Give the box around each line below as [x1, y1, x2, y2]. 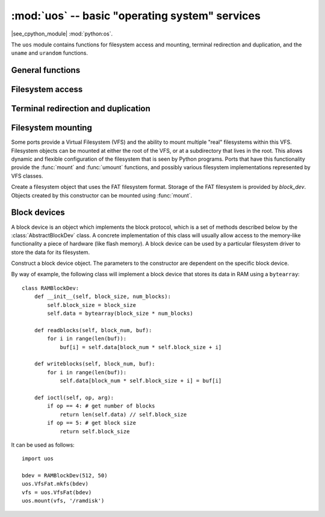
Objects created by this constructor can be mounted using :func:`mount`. [11, 191, 193, 199]
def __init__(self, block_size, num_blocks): [34, 293, 172, 300]
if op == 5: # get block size [47, 419, 137, 427]
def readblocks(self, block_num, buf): [34, 327, 152, 333]
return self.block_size [60, 428, 130, 435]
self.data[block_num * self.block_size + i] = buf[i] [60, 377, 222, 385]
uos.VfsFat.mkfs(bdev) [22, 480, 89, 488]
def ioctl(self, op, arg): [34, 394, 114, 401]
